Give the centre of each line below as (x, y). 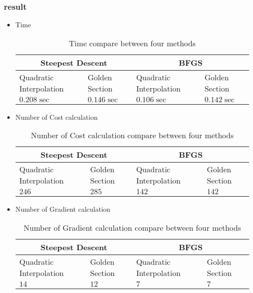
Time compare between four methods (132, 43)
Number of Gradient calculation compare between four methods (132, 228)
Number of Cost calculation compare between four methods (132, 135)
